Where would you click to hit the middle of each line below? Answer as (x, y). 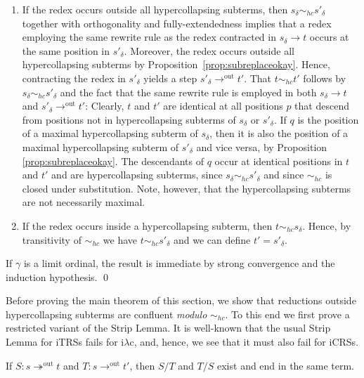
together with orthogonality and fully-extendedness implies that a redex (177, 23)
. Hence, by (327, 225)
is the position (328, 119)
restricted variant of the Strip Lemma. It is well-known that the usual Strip (168, 328)
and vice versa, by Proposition (262, 146)
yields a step (170, 78)
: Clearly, (105, 106)
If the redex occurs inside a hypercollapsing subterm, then (147, 225)
